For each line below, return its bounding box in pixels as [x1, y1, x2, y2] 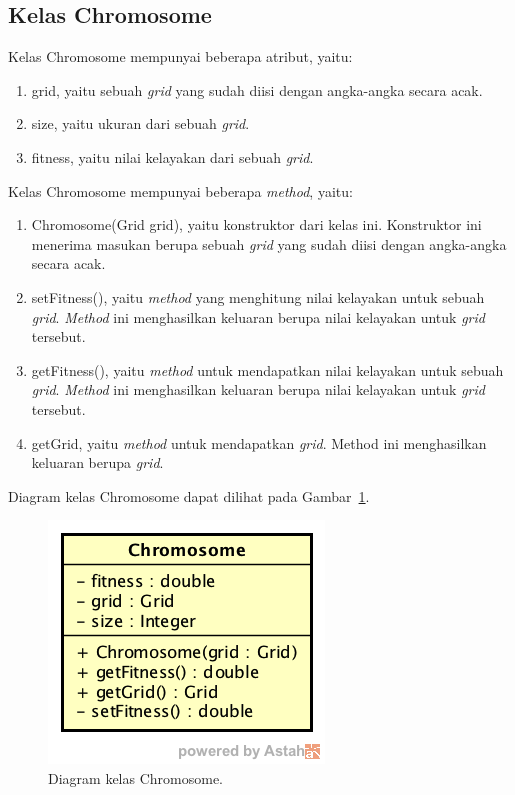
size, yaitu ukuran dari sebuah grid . [31, 113, 250, 134]
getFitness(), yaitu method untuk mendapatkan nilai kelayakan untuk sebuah [31, 359, 504, 380]
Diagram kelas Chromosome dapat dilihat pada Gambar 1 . [8, 485, 370, 506]
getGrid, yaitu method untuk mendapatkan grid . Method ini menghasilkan [31, 432, 487, 453]
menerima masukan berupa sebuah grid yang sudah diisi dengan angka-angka [31, 233, 507, 254]
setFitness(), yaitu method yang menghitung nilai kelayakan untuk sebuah [31, 286, 485, 307]
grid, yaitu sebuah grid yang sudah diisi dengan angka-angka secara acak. [31, 79, 483, 100]
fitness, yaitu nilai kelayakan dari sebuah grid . [31, 146, 314, 167]
